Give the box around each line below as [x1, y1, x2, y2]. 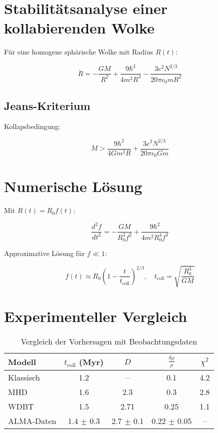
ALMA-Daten [8, 414, 56, 426]
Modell [8, 356, 36, 368]
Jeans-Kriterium [4, 97, 90, 113]
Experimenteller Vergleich [4, 306, 187, 326]
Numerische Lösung [4, 176, 142, 196]
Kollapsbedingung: [4, 121, 60, 131]
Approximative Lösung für [4, 248, 85, 258]
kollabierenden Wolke [4, 17, 154, 38]
